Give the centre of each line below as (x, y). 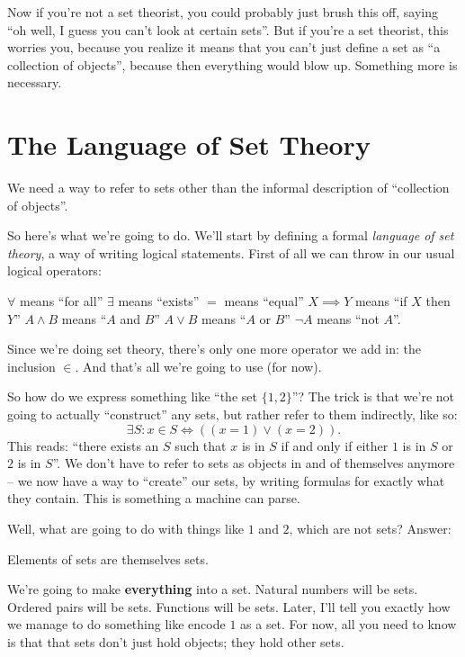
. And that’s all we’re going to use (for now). (198, 366)
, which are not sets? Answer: (370, 528)
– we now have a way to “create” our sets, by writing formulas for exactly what (226, 480)
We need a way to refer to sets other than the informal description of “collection (228, 188)
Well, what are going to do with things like (126, 528)
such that (201, 445)
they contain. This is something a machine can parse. (154, 498)
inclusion (31, 366)
